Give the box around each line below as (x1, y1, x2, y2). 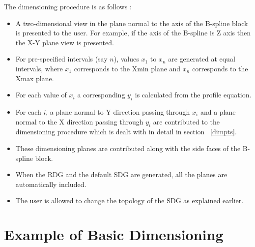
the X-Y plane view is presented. (15, 37, 114, 47)
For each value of (15, 90, 67, 100)
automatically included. (15, 179, 86, 189)
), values (113, 54, 139, 64)
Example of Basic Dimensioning (4, 224, 224, 245)
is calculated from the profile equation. (135, 90, 252, 100)
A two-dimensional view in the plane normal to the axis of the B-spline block (15, 18, 248, 28)
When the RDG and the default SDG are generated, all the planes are (15, 169, 227, 180)
